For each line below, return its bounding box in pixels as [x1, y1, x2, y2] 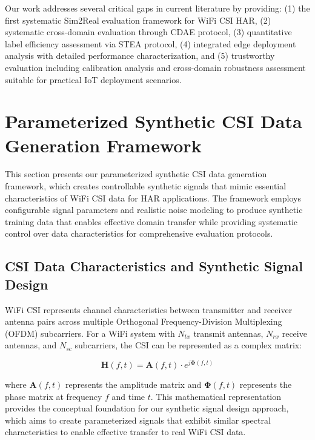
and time [111, 390, 145, 402]
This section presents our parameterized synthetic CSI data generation [5, 168, 267, 180]
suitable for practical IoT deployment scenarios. [5, 73, 182, 86]
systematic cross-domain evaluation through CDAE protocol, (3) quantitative [5, 25, 292, 38]
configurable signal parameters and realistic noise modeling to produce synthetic [5, 203, 303, 216]
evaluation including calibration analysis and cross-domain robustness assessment [5, 61, 306, 73]
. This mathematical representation [150, 390, 282, 402]
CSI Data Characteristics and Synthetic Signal [5, 257, 303, 276]
